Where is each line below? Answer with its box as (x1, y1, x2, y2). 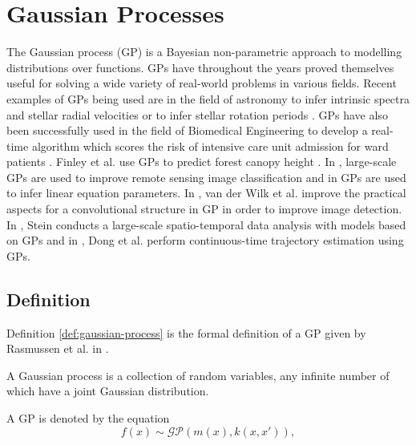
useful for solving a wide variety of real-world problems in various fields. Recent (6, 75, 397, 91)
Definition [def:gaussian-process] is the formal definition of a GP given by (6, 324, 366, 341)
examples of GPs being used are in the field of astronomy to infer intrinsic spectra (6, 90, 410, 107)
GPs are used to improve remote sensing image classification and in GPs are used (6, 168, 406, 185)
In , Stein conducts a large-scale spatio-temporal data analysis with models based (6, 216, 406, 233)
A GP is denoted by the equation (6, 410, 170, 427)
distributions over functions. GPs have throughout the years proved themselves (6, 59, 394, 75)
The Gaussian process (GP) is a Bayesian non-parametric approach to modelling (6, 43, 402, 60)
